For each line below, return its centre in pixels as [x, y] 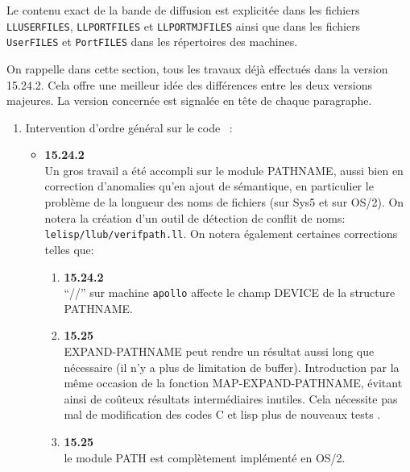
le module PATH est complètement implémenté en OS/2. [205, 457]
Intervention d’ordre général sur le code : [129, 127]
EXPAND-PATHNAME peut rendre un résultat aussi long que [219, 351]
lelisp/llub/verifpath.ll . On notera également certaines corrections [221, 234]
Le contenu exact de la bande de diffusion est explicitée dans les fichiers [183, 10]
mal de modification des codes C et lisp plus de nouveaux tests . [222, 414]
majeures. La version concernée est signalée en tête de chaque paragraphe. [189, 100]
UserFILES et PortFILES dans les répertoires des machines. [152, 42]
